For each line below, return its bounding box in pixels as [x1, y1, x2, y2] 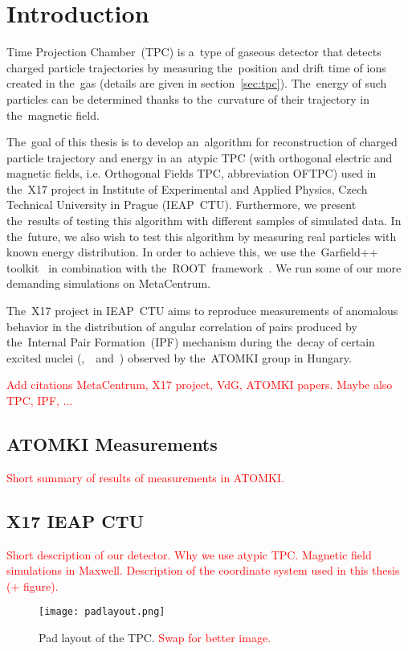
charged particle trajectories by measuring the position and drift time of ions [6, 59, 386, 76]
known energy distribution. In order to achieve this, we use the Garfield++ [6, 244, 378, 260]
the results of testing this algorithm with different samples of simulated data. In [6, 212, 402, 229]
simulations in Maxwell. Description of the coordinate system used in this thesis [6, 562, 400, 579]
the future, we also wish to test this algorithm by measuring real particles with [6, 227, 397, 244]
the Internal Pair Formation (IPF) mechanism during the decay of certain [6, 334, 375, 350]
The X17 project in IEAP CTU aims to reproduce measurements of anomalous [6, 302, 398, 319]
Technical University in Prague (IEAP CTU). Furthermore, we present [6, 196, 357, 213]
